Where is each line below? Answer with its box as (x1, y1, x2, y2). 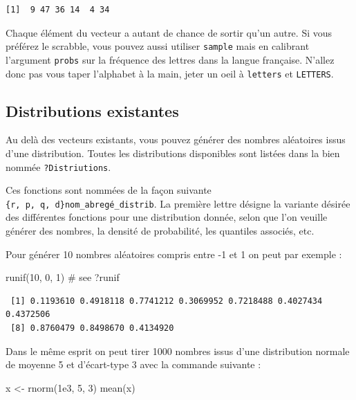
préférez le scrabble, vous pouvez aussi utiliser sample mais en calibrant (6, 39, 310, 53)
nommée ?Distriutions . (6, 159, 111, 174)
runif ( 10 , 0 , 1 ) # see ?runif (6, 270, 120, 284)
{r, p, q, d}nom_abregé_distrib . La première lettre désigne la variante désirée (6, 196, 350, 210)
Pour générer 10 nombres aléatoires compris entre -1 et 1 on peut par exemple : (6, 246, 342, 261)
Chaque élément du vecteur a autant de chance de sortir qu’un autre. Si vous (6, 25, 332, 39)
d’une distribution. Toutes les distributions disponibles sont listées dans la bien (6, 145, 340, 160)
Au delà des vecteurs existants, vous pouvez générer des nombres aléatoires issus (6, 132, 346, 147)
